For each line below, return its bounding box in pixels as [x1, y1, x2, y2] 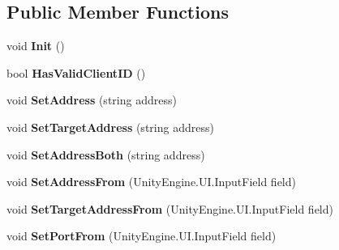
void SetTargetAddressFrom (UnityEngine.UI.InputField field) [6, 200, 333, 217]
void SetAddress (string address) [6, 91, 177, 108]
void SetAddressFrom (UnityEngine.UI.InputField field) [6, 173, 296, 190]
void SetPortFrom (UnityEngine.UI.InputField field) [6, 227, 277, 244]
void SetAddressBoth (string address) [6, 146, 205, 163]
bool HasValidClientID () [6, 64, 146, 81]
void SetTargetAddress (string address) [6, 118, 214, 135]
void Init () [6, 37, 65, 54]
